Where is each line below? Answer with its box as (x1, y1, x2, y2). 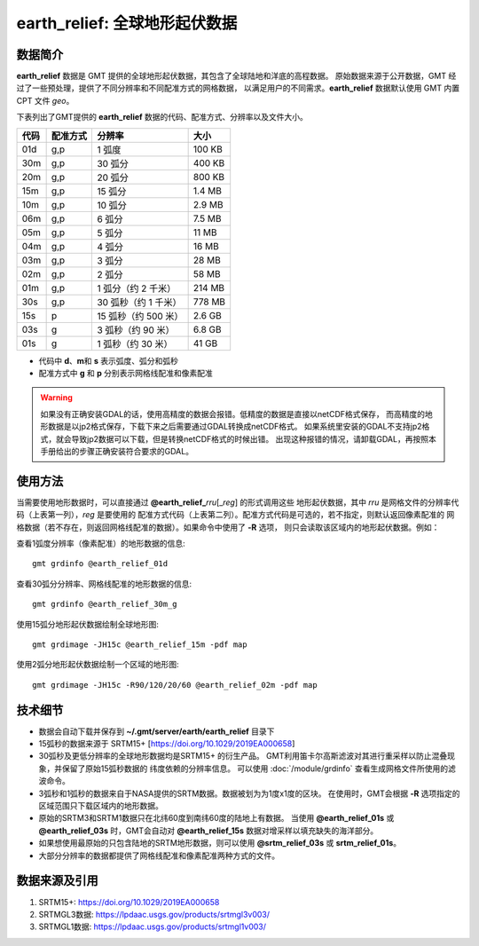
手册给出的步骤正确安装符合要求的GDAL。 (40, 445, 194, 456)
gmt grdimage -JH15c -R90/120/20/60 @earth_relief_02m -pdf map (32, 680, 318, 690)
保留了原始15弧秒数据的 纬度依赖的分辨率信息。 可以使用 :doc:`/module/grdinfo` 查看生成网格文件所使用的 (61, 763, 448, 774)
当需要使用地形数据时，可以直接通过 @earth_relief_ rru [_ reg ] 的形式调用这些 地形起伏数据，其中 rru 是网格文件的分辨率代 (16, 497, 459, 508)
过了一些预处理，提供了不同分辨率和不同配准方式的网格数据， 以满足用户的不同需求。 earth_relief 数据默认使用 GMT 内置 (16, 83, 460, 93)
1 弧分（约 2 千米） (97, 282, 177, 295)
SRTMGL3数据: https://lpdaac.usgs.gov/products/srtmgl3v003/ (38, 909, 271, 919)
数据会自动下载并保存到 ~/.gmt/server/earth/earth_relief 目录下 (38, 726, 275, 737)
